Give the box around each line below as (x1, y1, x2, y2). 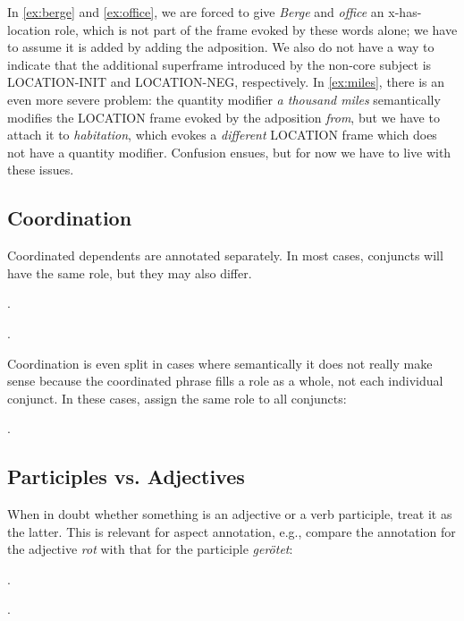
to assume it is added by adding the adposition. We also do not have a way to (7, 38, 434, 56)
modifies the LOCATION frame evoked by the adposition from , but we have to (7, 107, 440, 126)
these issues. (7, 160, 74, 179)
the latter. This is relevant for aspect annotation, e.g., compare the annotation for (7, 522, 456, 540)
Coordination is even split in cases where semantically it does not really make (7, 353, 433, 372)
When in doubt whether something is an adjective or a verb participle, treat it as (7, 505, 452, 523)
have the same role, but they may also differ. (7, 263, 252, 282)
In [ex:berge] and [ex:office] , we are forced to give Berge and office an (7, 3, 384, 21)
